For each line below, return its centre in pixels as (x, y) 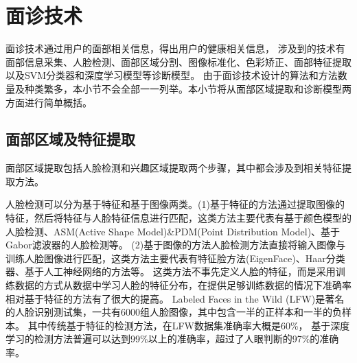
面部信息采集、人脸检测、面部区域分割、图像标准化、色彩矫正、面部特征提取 (178, 61)
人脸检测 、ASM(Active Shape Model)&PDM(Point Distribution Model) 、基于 (173, 231)
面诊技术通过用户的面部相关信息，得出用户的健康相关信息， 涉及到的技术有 (175, 48)
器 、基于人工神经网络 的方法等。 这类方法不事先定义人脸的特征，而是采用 (171, 271)
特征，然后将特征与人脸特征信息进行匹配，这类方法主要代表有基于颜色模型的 (178, 218)
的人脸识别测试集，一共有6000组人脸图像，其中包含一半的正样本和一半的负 (174, 312)
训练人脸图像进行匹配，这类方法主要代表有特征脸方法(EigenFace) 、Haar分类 (175, 258)
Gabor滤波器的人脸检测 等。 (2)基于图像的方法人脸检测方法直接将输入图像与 (176, 245)
